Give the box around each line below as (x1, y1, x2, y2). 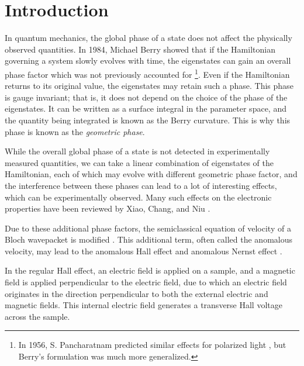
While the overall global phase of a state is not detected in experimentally (5, 145, 270, 157)
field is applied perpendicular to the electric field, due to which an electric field (5, 276, 287, 288)
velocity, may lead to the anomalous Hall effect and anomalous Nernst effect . (5, 244, 282, 257)
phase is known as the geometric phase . (5, 125, 145, 137)
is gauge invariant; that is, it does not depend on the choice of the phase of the (5, 91, 288, 103)
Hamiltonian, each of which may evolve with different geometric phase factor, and (5, 168, 298, 180)
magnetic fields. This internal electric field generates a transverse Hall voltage (5, 299, 282, 311)
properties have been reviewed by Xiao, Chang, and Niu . (5, 202, 210, 215)
